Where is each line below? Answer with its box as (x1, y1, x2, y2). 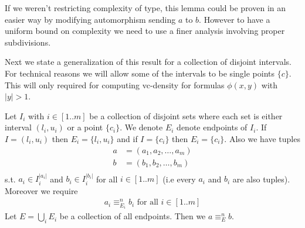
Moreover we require (5, 184, 78, 196)
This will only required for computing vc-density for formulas (5, 78, 225, 91)
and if (117, 132, 138, 144)
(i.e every (162, 172, 196, 185)
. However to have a (199, 13, 270, 25)
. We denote (120, 121, 163, 133)
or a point (67, 121, 103, 133)
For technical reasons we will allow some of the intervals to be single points (5, 67, 274, 79)
